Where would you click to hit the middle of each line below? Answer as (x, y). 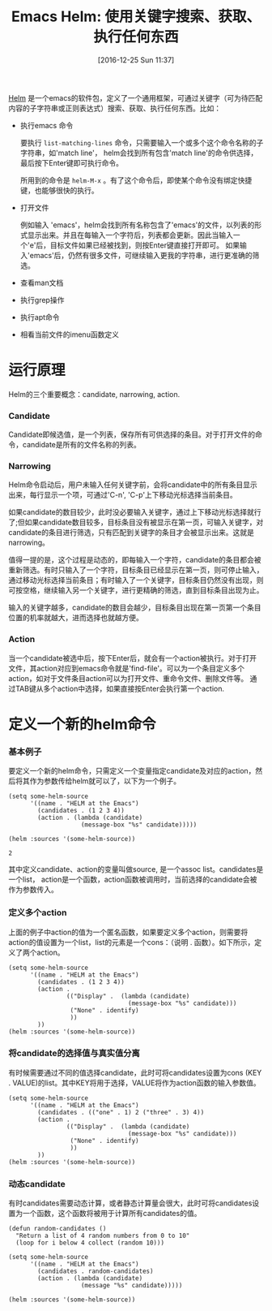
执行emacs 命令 (47, 125)
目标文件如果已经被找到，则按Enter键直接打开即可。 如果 (145, 245)
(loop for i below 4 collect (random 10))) (90, 1243)
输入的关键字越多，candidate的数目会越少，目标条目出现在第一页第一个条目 (135, 608)
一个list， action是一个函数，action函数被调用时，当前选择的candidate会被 (133, 880)
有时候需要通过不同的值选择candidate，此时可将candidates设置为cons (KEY (135, 1072)
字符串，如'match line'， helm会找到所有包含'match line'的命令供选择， (139, 153)
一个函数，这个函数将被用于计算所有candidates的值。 (112, 1214)
